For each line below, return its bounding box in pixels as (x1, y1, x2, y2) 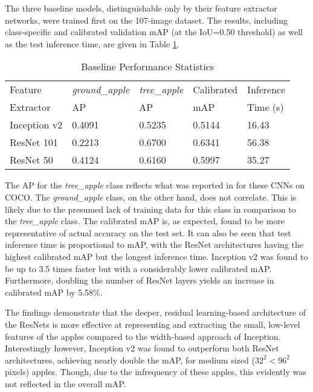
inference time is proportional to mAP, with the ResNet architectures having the (5, 238, 303, 251)
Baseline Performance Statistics (81, 59, 215, 74)
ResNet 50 (10, 153, 53, 167)
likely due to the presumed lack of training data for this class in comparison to (5, 202, 296, 215)
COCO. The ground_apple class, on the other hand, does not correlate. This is (5, 190, 297, 203)
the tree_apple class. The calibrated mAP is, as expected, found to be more (5, 214, 285, 227)
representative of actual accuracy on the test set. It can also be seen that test (5, 226, 291, 239)
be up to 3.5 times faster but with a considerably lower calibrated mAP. (5, 262, 272, 274)
